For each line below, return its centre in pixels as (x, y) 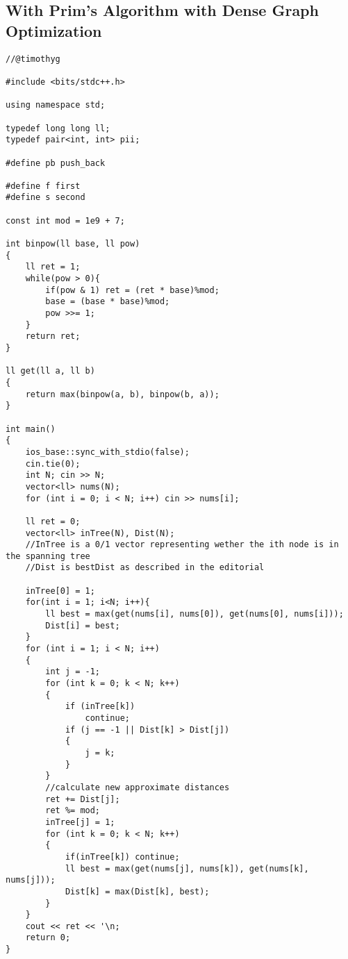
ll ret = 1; (53, 267)
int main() (31, 429)
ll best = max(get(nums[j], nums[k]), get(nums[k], (187, 868)
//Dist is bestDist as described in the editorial (145, 568)
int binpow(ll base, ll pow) (73, 244)
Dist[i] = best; (83, 625)
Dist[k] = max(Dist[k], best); (137, 891)
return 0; (48, 938)
